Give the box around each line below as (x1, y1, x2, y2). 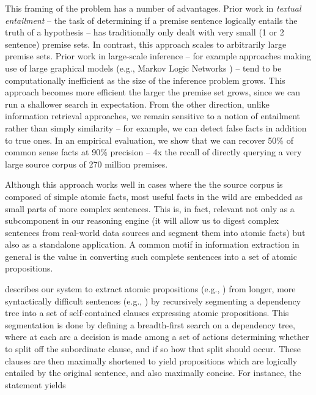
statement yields (5, 378, 66, 391)
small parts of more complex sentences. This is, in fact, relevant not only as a (5, 202, 295, 215)
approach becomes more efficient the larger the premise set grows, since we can (5, 86, 301, 98)
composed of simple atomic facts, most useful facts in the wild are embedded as (5, 190, 303, 202)
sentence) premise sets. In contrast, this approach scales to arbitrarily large (5, 37, 287, 50)
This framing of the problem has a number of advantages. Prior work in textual (5, 2, 301, 14)
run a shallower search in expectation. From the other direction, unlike (5, 97, 270, 110)
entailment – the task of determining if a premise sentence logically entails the (5, 13, 298, 26)
